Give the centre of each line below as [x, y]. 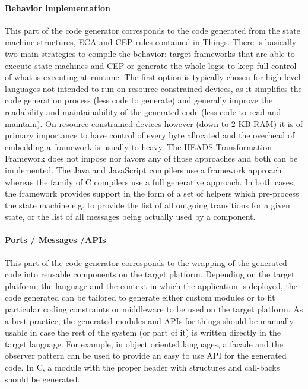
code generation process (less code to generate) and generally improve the [139, 100]
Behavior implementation [58, 7]
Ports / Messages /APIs [55, 240]
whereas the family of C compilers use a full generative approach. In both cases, [150, 181]
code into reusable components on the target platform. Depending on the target [150, 274]
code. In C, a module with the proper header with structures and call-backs [142, 367]
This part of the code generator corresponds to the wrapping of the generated [146, 262]
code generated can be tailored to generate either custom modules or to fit [140, 297]
